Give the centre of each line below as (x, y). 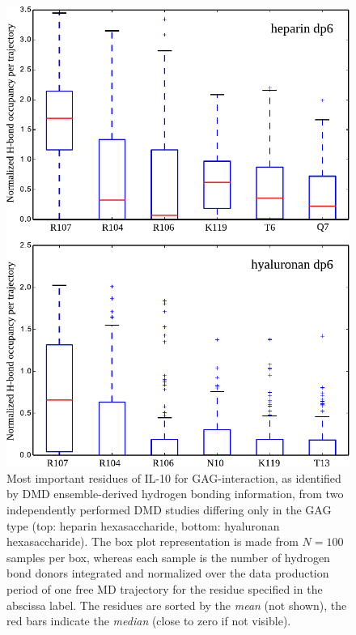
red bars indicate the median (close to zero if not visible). (149, 621)
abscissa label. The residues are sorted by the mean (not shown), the (177, 605)
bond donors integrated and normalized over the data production (168, 573)
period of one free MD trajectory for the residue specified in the (165, 588)
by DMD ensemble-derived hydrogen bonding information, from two (175, 494)
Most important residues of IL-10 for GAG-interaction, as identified (174, 477)
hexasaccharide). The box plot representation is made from (153, 541)
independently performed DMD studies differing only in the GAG (169, 509)
